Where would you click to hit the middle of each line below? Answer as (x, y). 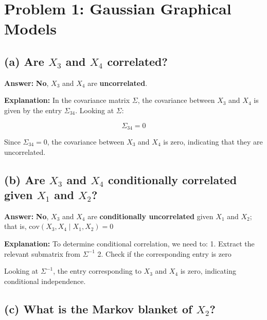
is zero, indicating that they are (213, 141)
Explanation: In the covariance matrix (67, 100)
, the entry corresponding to (97, 271)
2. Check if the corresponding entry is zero (164, 253)
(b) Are (25, 179)
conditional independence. (45, 281)
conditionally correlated (173, 179)
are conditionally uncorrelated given (150, 216)
